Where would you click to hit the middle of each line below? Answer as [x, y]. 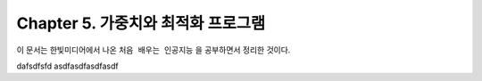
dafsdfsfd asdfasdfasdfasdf [68, 66]
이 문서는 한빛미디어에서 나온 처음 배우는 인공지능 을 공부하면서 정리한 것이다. [154, 50]
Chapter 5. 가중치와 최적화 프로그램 [141, 23]
